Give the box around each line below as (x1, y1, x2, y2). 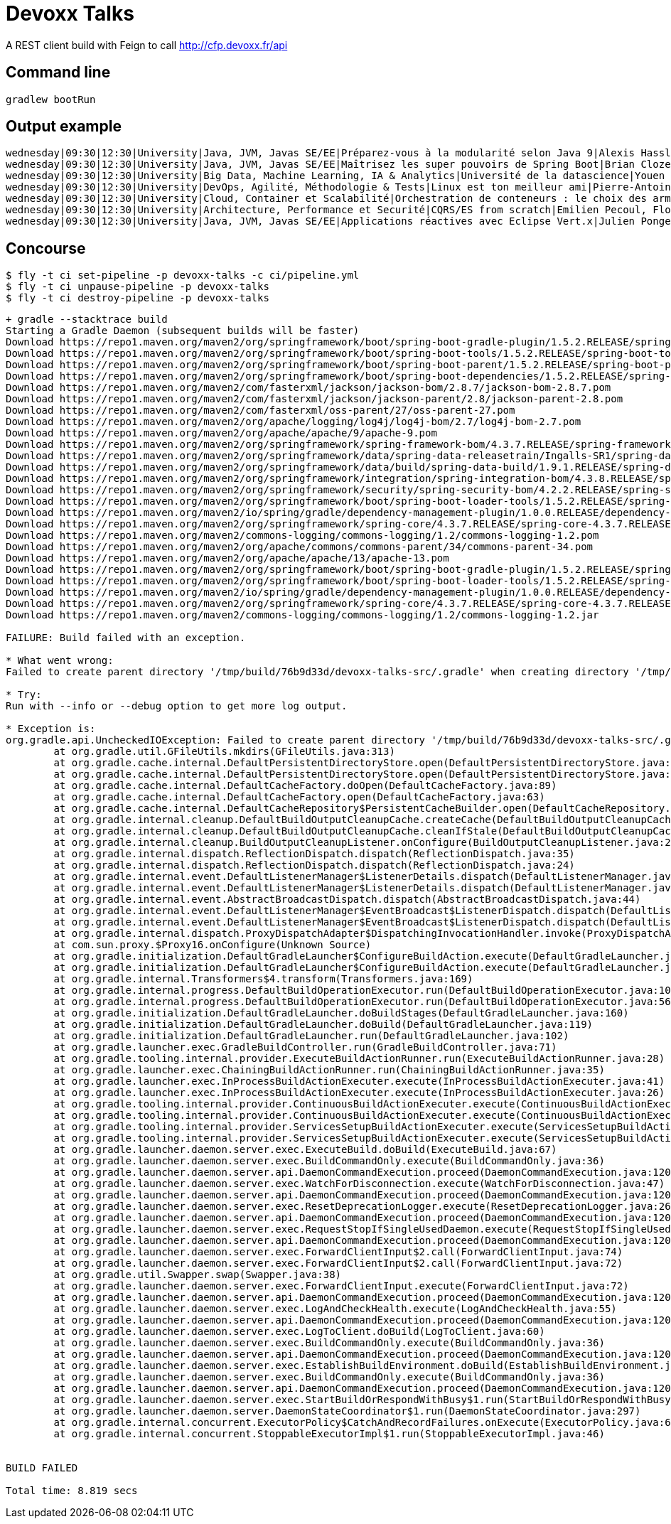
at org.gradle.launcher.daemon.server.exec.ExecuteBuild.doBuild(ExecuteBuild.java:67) (53, 1144, 557, 1156)
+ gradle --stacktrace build (6, 313, 168, 326)
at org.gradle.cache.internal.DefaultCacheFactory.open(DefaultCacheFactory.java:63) (53, 791, 545, 803)
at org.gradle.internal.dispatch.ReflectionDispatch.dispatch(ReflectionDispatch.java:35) (53, 848, 575, 860)
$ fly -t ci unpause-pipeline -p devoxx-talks (6, 281, 269, 293)
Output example (6, 117, 122, 136)
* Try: (6, 689, 42, 701)
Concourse (6, 239, 86, 257)
